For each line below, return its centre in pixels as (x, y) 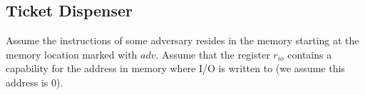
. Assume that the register (213, 54)
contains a (310, 54)
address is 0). (35, 82)
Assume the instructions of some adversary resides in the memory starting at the (182, 40)
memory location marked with (72, 54)
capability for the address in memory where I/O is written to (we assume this (175, 68)
